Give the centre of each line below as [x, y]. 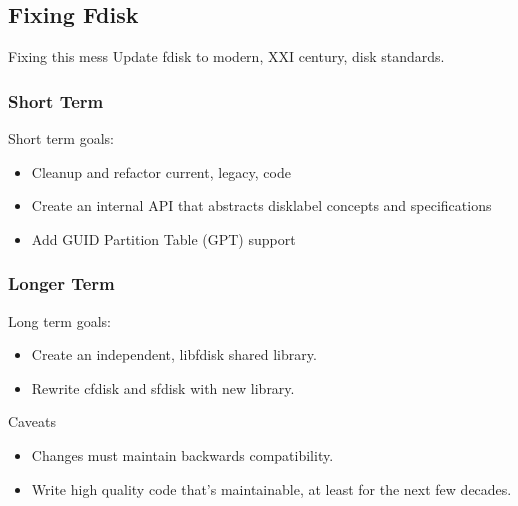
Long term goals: [59, 320]
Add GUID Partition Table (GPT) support [163, 238]
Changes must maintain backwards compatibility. [182, 454]
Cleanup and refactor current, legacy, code [161, 171]
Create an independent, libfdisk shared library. [174, 354]
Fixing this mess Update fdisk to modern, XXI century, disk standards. [226, 56]
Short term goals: [61, 138]
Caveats [32, 421]
